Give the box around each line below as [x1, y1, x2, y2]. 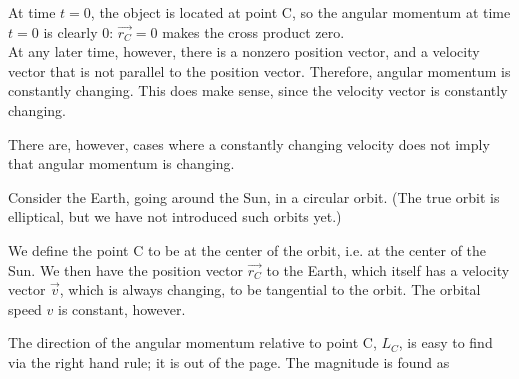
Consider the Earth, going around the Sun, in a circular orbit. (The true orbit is [8, 186, 500, 207]
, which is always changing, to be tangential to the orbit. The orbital [59, 279, 481, 300]
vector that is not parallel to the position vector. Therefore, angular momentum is [8, 60, 511, 81]
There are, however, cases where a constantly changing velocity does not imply [8, 133, 490, 154]
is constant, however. [58, 298, 186, 319]
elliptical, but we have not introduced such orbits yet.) [8, 206, 342, 227]
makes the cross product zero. [162, 21, 345, 42]
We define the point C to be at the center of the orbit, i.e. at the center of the [8, 239, 487, 260]
